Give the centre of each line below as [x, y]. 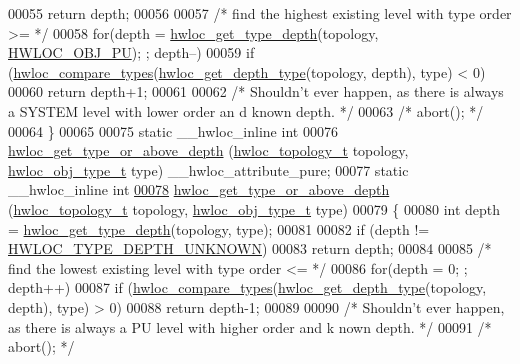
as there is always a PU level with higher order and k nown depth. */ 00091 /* [250, 326]
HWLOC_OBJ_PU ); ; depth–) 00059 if [131, 52]
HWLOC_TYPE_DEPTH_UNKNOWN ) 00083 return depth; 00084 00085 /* [250, 248]
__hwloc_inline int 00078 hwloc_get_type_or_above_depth [199, 189]
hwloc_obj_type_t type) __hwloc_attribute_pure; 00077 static [208, 169]
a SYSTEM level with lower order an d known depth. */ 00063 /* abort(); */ [246, 110]
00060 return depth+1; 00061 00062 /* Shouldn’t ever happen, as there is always [256, 91]
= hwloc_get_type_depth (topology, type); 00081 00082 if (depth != [219, 228]
